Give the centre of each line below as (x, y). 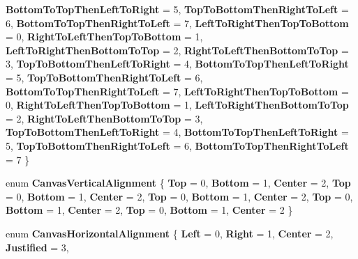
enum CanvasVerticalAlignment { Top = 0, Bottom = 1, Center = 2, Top (178, 183)
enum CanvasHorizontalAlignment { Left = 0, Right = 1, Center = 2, (170, 233)
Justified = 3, (37, 247)
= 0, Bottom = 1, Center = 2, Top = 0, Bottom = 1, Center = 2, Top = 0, (179, 196)
